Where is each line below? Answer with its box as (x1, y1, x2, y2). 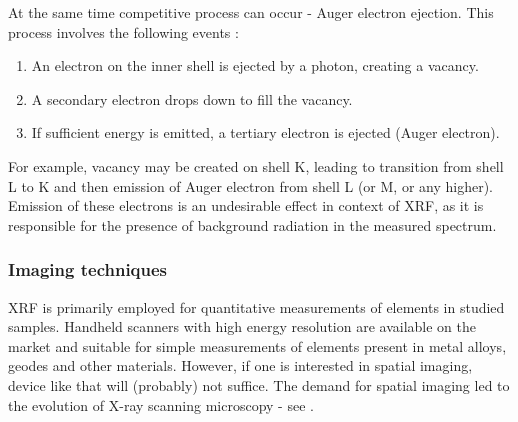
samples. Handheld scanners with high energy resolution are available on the (8, 316, 476, 337)
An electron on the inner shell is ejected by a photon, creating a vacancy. (31, 55, 479, 76)
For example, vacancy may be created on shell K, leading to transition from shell (8, 155, 504, 176)
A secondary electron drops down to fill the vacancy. (31, 88, 353, 109)
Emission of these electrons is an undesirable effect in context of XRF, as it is (8, 195, 484, 216)
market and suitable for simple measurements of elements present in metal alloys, (8, 335, 507, 356)
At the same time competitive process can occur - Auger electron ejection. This (8, 2, 494, 22)
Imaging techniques (8, 257, 168, 282)
